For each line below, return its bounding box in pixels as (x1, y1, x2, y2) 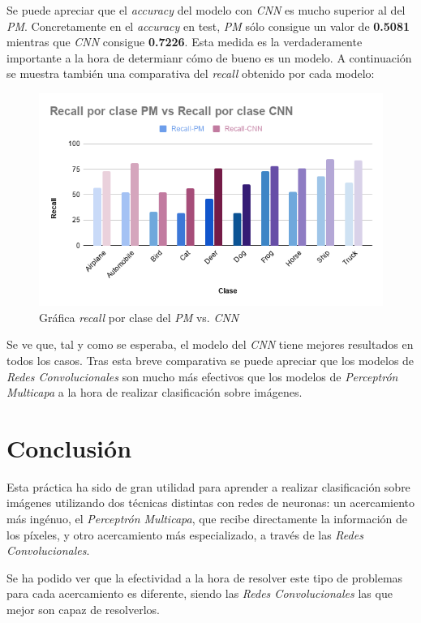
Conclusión (6, 431, 132, 464)
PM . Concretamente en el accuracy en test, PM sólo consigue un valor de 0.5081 (6, 17, 410, 34)
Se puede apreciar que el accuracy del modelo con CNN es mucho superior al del (6, 2, 406, 18)
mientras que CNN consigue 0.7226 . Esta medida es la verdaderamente (6, 33, 363, 50)
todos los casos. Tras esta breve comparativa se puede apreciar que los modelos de (6, 351, 415, 368)
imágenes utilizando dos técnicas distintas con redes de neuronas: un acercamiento (6, 494, 415, 511)
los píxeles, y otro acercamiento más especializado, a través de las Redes (6, 526, 363, 543)
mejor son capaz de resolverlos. (6, 600, 160, 617)
